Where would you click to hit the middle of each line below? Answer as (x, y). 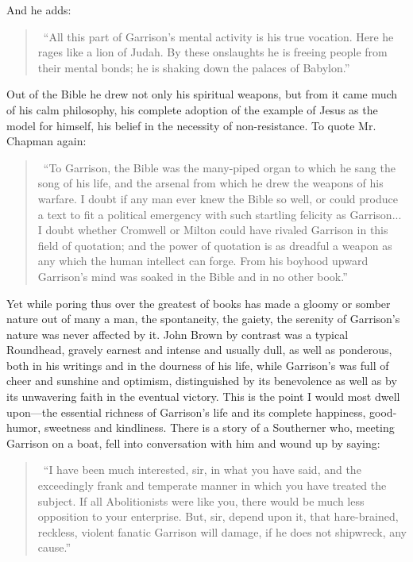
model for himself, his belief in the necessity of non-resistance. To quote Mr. (191, 125)
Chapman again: (46, 141)
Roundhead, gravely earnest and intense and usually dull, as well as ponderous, (199, 350)
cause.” (54, 547)
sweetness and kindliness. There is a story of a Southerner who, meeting (219, 427)
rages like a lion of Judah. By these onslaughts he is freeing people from (212, 52)
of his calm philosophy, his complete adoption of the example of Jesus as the (192, 109)
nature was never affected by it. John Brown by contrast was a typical (178, 334)
